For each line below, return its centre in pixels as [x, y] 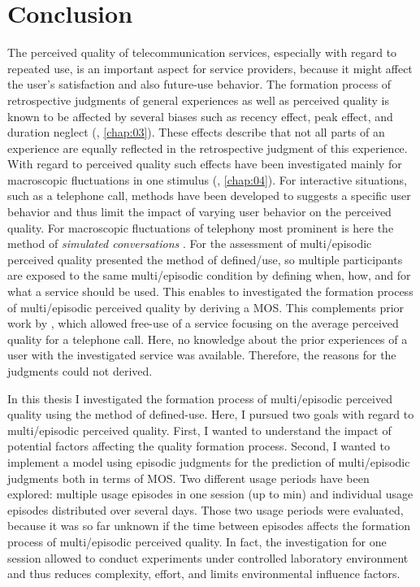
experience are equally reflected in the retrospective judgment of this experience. [208, 148]
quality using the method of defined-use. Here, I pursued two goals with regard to [211, 414]
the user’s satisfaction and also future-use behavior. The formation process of [199, 84]
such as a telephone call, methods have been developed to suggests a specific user [209, 196]
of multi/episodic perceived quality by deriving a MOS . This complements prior [206, 307]
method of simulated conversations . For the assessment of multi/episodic [190, 243]
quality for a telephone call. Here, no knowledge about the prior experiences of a [208, 339]
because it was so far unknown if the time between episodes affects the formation [209, 526]
